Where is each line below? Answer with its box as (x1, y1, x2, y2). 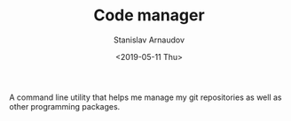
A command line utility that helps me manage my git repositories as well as (9, 92, 282, 102)
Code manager (92, 5, 206, 26)
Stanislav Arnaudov (114, 34, 185, 45)
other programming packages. (9, 101, 121, 111)
